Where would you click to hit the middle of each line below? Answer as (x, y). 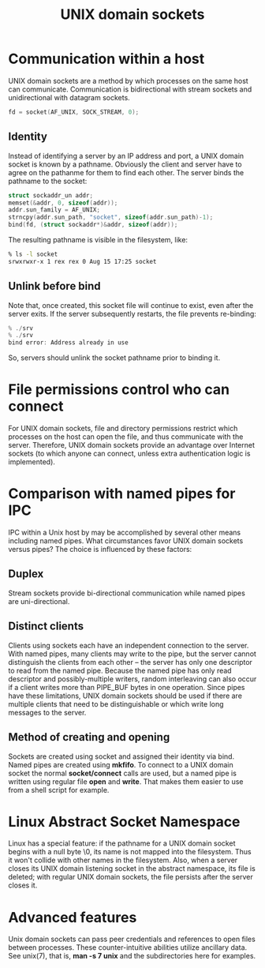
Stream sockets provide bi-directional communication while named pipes (127, 593)
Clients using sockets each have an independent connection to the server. (129, 645)
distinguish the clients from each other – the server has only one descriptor (130, 662)
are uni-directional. (39, 601)
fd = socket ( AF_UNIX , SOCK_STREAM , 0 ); (74, 112)
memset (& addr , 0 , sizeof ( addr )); (63, 203)
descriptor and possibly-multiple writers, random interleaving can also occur (132, 679)
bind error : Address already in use (68, 343)
